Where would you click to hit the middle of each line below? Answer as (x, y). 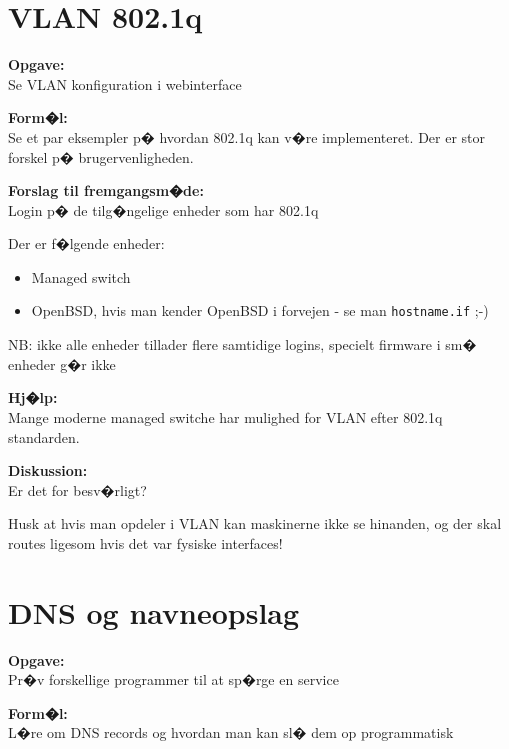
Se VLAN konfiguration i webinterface (125, 83)
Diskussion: (48, 470)
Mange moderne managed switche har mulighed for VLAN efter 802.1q (225, 416)
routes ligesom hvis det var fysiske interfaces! (145, 542)
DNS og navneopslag (154, 611)
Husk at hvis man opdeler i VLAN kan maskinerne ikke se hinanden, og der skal (255, 523)
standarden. (44, 436)
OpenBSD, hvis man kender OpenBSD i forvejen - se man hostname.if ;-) (260, 310)
